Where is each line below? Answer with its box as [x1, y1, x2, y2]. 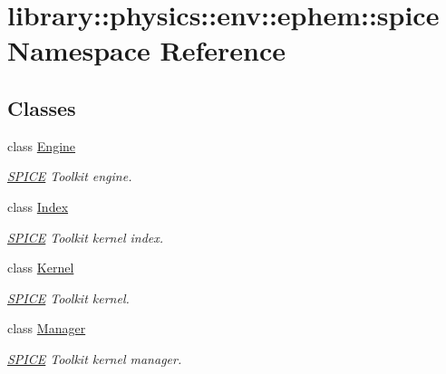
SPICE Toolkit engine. [7, 167, 132, 186]
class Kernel [7, 258, 74, 277]
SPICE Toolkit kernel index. [7, 227, 164, 246]
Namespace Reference [7, 32, 286, 69]
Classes [7, 93, 76, 121]
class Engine [7, 136, 76, 155]
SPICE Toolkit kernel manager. [7, 349, 182, 368]
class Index [7, 197, 69, 216]
